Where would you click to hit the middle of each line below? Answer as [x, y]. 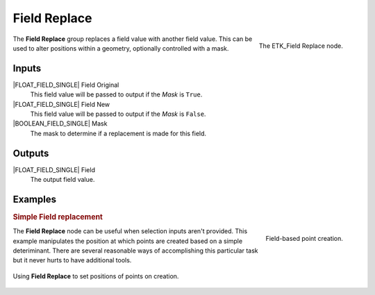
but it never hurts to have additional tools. [72, 260]
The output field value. [62, 180]
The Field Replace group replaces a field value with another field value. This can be [133, 39]
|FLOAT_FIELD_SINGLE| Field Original [66, 85]
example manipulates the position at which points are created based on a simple [128, 241]
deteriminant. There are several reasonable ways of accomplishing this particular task [135, 251]
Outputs [31, 153]
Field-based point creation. [304, 239]
